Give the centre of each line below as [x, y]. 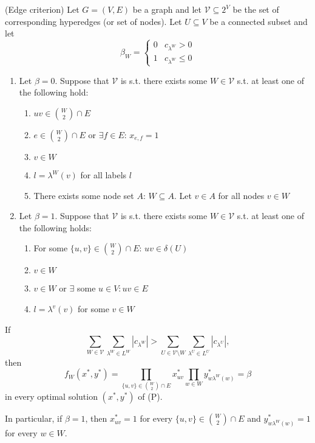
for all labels [103, 175]
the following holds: [55, 227]
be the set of [256, 9]
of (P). [150, 396]
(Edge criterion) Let [42, 9]
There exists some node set [84, 195]
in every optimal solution [51, 396]
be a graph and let [167, 9]
